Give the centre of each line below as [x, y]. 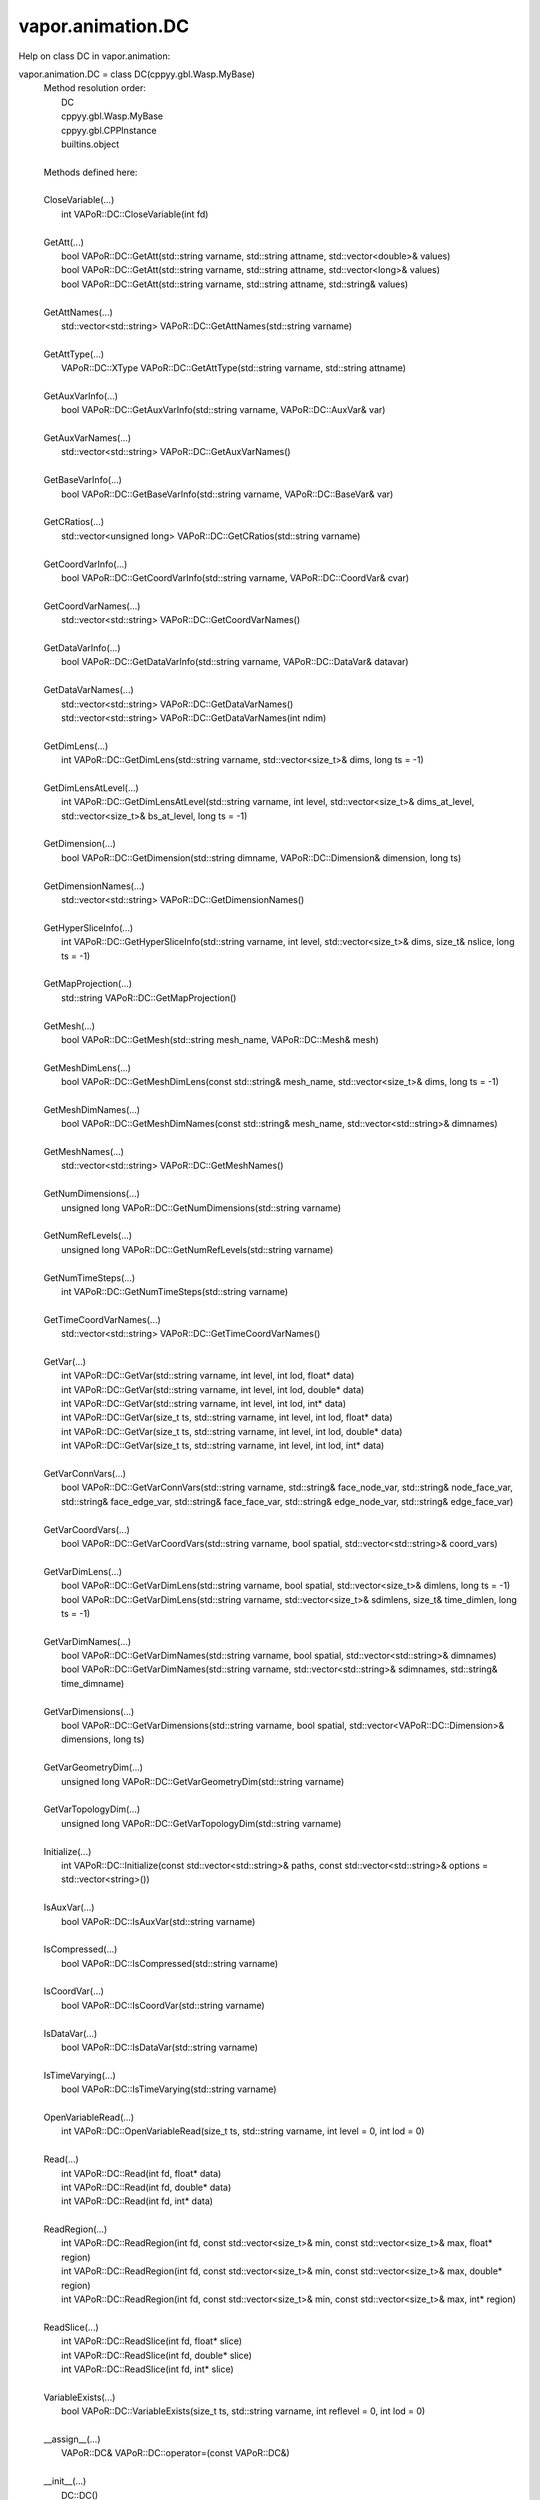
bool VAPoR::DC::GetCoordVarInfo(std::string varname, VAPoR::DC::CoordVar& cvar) [235, 578]
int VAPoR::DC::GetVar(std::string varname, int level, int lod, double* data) [213, 1389]
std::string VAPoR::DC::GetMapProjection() [149, 997]
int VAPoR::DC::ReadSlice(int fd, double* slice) [156, 2355]
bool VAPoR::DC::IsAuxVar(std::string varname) [158, 1921]
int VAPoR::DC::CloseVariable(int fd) [135, 214]
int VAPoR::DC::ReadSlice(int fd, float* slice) [152, 2341]
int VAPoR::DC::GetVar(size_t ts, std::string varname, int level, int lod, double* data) [232, 1431]
